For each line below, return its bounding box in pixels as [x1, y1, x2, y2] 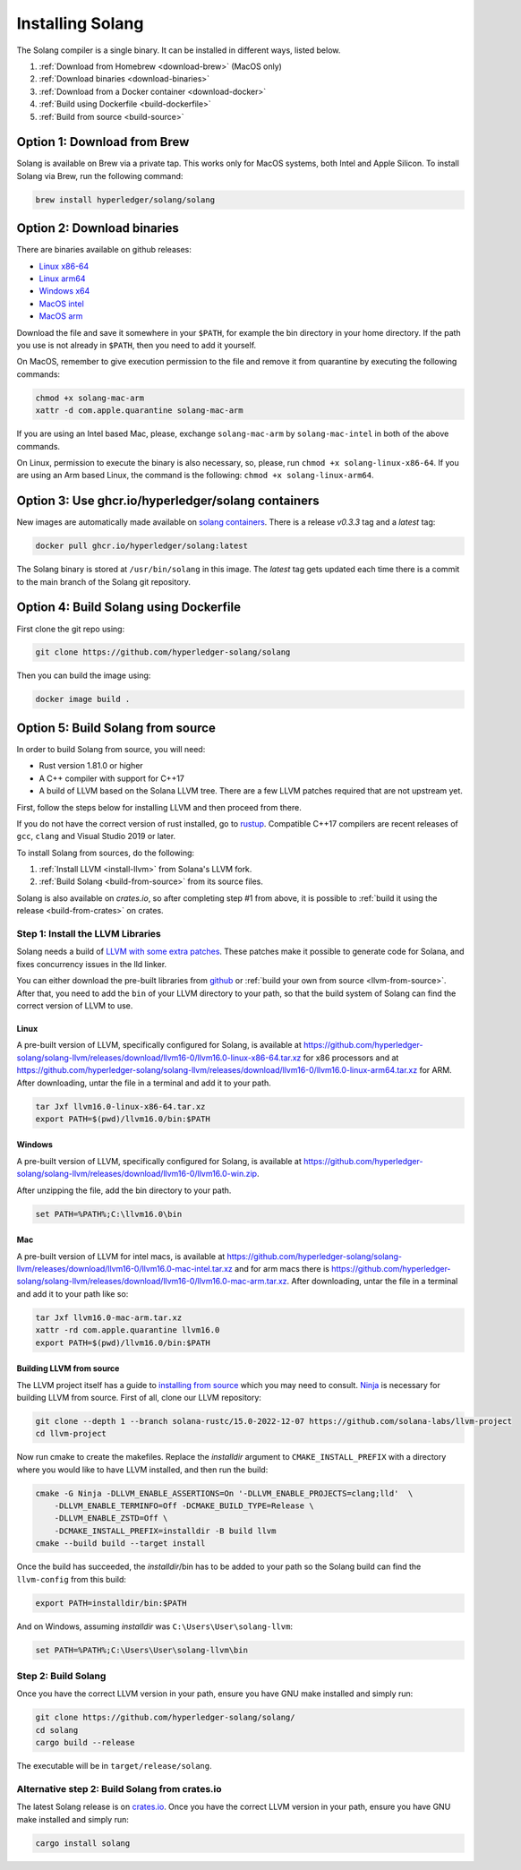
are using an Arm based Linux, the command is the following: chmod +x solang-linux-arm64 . [16, 470, 374, 481]
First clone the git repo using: [16, 623, 125, 634]
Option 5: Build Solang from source [16, 720, 217, 735]
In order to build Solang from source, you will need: [16, 743, 206, 754]
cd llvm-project [35, 1428, 107, 1439]
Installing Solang [16, 13, 144, 33]
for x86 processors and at [303, 1052, 399, 1063]
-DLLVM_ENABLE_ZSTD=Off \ [54, 1514, 168, 1523]
